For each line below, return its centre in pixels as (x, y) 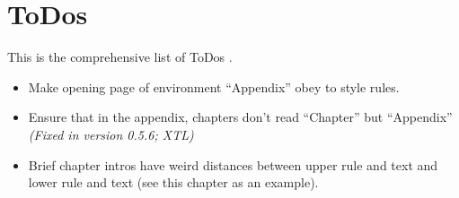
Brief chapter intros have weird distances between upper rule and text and (233, 164)
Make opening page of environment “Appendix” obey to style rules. (214, 86)
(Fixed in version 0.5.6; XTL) (111, 134)
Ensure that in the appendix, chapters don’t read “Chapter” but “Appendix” (240, 117)
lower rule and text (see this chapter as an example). (173, 182)
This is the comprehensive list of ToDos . (120, 57)
